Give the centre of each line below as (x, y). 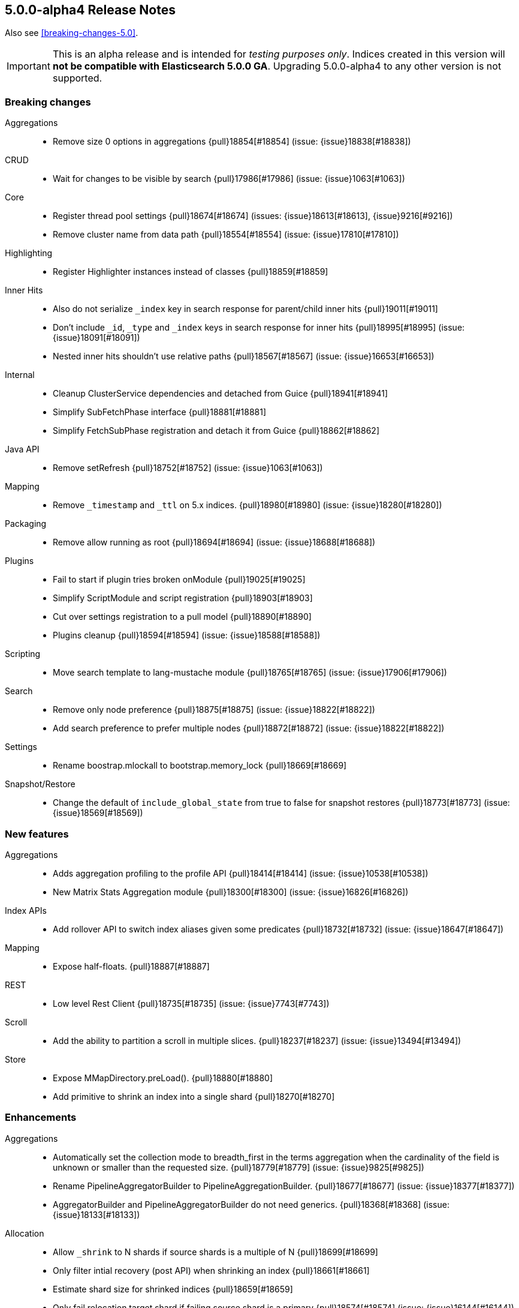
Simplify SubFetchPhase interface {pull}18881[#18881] (160, 412)
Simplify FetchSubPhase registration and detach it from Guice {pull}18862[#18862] (216, 431)
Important (28, 66)
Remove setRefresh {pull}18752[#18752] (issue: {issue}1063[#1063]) (188, 468)
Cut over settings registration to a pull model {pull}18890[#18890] (182, 617)
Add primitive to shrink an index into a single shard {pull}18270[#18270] (194, 1096)
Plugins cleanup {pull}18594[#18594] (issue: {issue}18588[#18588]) (187, 635)
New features (37, 834)
